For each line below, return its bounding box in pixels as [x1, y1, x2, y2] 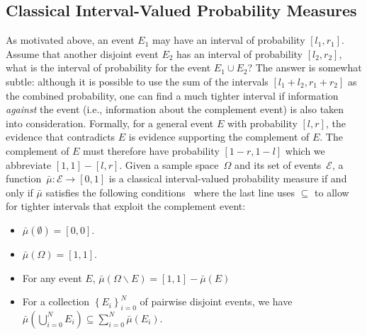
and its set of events [235, 157, 322, 172]
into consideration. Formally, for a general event [6, 115, 214, 130]
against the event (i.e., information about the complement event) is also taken [6, 102, 344, 117]
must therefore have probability [83, 143, 220, 158]
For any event [22, 270, 82, 285]
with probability [227, 115, 298, 130]
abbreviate [6, 157, 52, 172]
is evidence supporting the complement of [128, 129, 310, 144]
